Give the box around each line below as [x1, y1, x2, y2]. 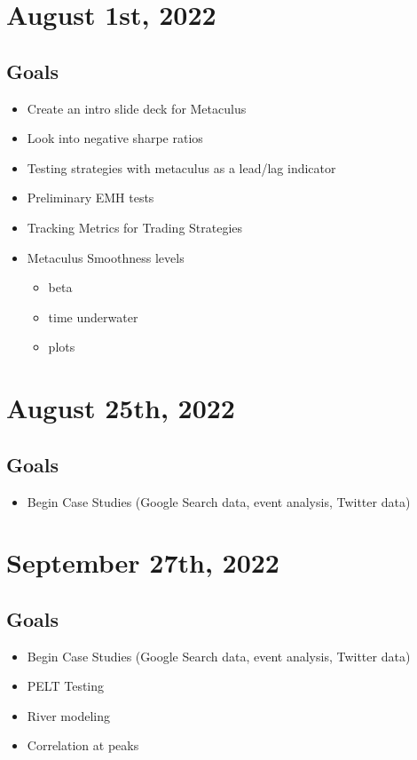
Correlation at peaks [27, 736, 139, 755]
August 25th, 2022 [6, 390, 235, 426]
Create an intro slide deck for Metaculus [27, 99, 247, 117]
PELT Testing [27, 677, 105, 695]
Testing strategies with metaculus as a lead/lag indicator [27, 158, 336, 177]
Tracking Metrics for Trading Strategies [27, 218, 243, 236]
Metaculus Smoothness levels [27, 248, 185, 266]
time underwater [48, 307, 138, 326]
